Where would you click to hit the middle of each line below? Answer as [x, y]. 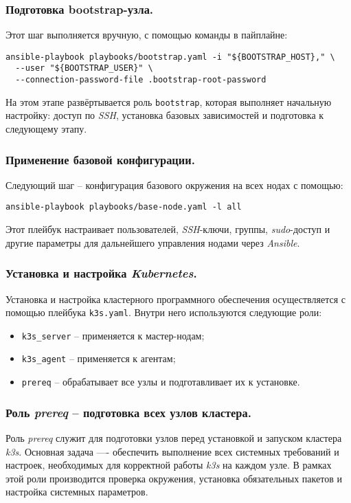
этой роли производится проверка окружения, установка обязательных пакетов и [174, 478]
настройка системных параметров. [77, 492]
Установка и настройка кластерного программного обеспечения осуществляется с [176, 299]
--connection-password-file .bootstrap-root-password [141, 80]
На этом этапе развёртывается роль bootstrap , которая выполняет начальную [169, 101]
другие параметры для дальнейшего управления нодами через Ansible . [153, 242]
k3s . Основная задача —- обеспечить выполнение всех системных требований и [172, 451]
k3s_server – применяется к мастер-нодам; [113, 335]
